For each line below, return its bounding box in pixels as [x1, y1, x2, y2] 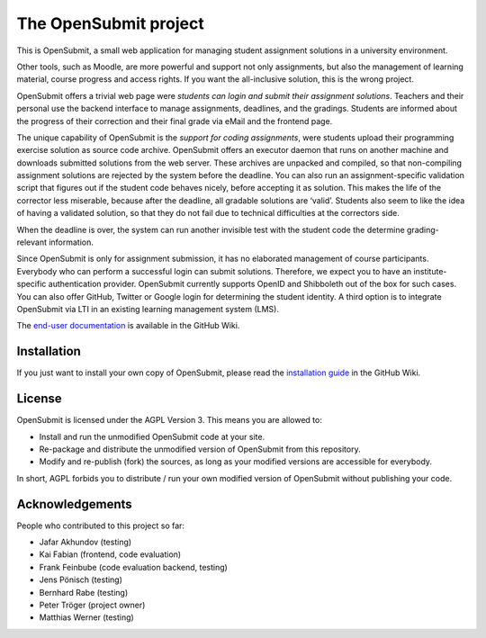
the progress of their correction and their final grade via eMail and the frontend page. [16, 115, 333, 126]
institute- [413, 265, 447, 276]
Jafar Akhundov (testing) [39, 536, 132, 548]
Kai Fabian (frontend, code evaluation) [39, 549, 182, 560]
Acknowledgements [16, 496, 132, 512]
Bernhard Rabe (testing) [39, 587, 129, 598]
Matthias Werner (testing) [39, 612, 134, 623]
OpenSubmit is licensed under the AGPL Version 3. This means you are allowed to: [16, 415, 323, 426]
